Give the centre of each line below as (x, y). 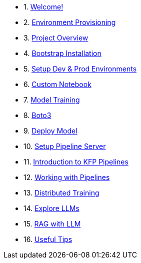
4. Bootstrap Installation (62, 53)
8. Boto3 (37, 115)
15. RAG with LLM (52, 224)
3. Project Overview (56, 38)
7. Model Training (52, 100)
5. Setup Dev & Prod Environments (80, 69)
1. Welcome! (43, 7)
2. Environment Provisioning (70, 22)
